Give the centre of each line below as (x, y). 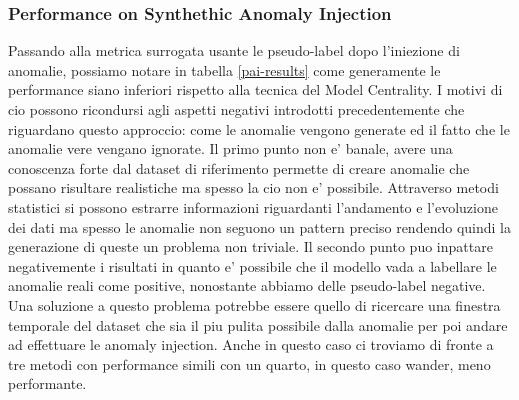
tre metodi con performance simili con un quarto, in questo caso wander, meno (249, 363)
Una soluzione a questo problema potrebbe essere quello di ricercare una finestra (254, 304)
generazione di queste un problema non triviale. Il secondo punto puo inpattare (250, 246)
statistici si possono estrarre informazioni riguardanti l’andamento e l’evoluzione (253, 206)
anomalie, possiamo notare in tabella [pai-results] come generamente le (224, 69)
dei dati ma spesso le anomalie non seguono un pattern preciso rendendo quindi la (259, 226)
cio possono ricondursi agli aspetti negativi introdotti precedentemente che (236, 109)
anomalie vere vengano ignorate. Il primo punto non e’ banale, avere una (230, 148)
